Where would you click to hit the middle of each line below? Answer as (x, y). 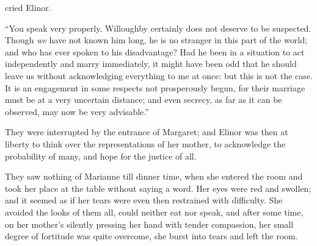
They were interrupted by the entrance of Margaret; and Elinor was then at (147, 132)
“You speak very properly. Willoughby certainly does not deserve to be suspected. (158, 28)
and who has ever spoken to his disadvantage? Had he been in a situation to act (155, 51)
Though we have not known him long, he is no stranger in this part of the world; (156, 40)
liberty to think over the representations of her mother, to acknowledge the (145, 143)
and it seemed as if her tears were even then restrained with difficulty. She (144, 200)
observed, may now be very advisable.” (77, 111)
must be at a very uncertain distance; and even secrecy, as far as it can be (144, 100)
